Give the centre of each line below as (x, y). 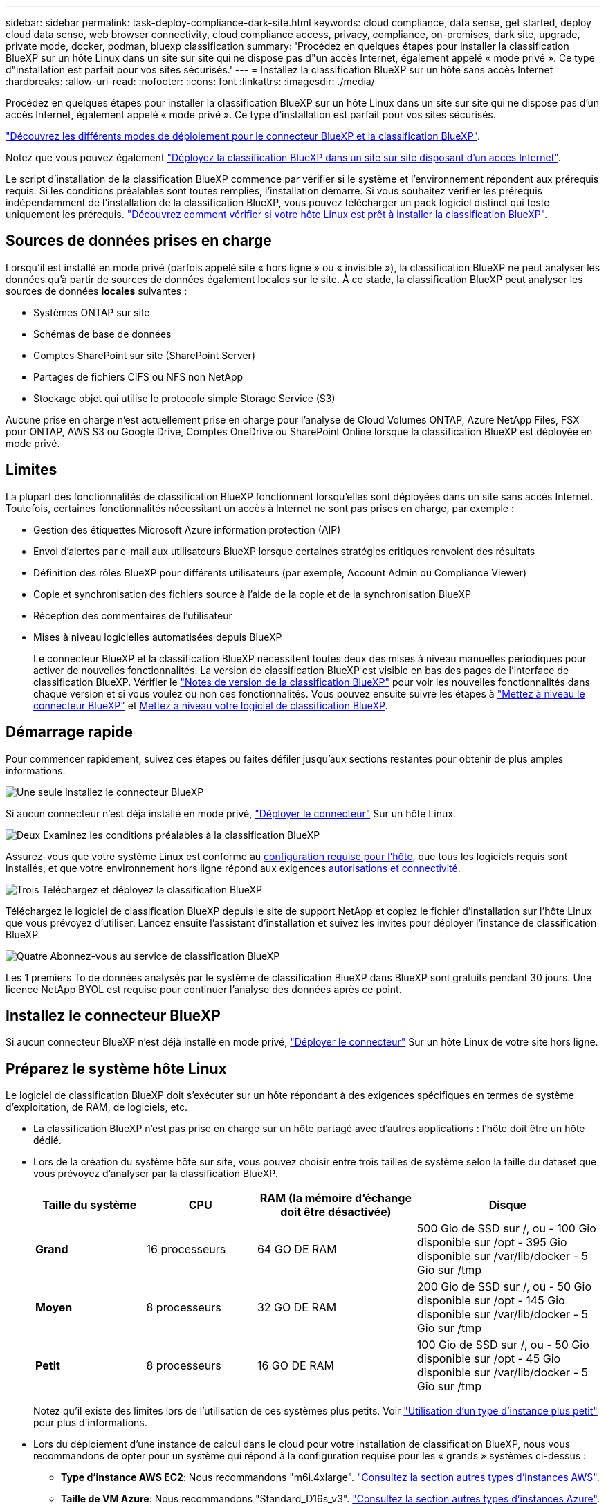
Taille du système (90, 1205)
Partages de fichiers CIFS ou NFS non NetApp (138, 376)
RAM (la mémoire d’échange (336, 1198)
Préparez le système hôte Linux (116, 1068)
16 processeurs (186, 1249)
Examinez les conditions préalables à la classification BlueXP (182, 835)
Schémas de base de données (102, 334)
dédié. (47, 1140)
